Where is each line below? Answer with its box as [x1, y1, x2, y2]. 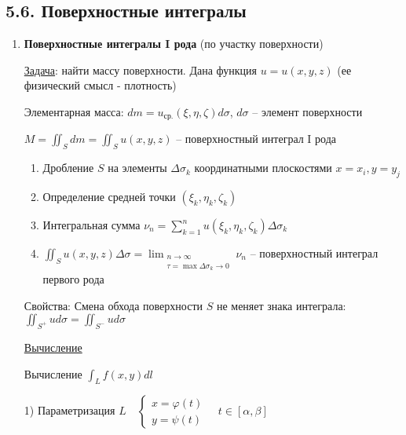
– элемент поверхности [252, 103, 363, 119]
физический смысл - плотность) [24, 77, 177, 93]
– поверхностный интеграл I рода [176, 130, 337, 147]
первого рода [42, 271, 104, 287]
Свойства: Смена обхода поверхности [24, 297, 203, 313]
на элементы [108, 159, 167, 176]
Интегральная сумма [42, 217, 141, 233]
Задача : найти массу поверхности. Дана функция [24, 61, 257, 78]
